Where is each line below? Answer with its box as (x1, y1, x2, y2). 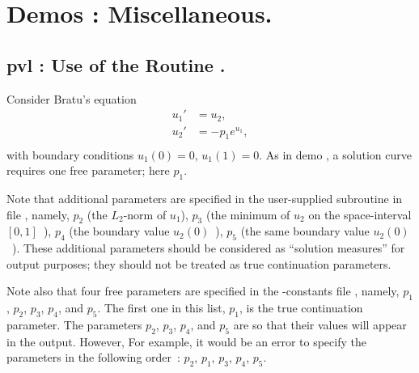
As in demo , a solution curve (265, 146, 412, 163)
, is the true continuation (239, 299, 363, 316)
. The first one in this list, (97, 299, 226, 316)
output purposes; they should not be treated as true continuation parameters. (6, 255, 391, 272)
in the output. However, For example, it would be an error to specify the (6, 333, 366, 350)
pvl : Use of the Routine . (6, 52, 226, 77)
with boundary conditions (6, 146, 134, 163)
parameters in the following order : (6, 349, 180, 366)
